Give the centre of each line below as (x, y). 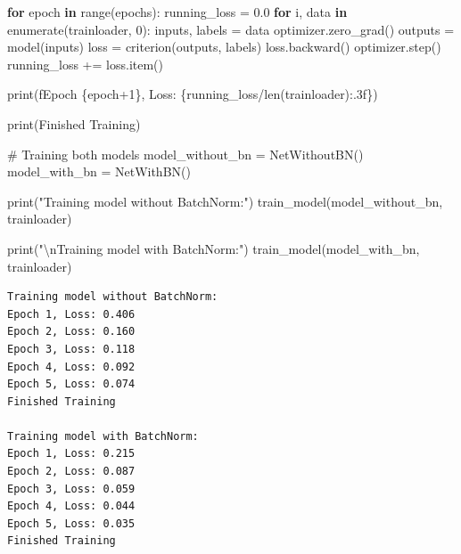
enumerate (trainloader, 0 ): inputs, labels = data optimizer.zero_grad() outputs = (231, 29)
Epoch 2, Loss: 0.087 (71, 472)
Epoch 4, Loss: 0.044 (71, 506)
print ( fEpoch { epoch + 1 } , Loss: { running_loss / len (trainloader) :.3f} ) (193, 94)
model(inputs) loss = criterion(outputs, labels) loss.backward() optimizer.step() (224, 47)
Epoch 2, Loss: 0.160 (71, 332)
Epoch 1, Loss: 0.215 (71, 454)
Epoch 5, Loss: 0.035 (71, 523)
